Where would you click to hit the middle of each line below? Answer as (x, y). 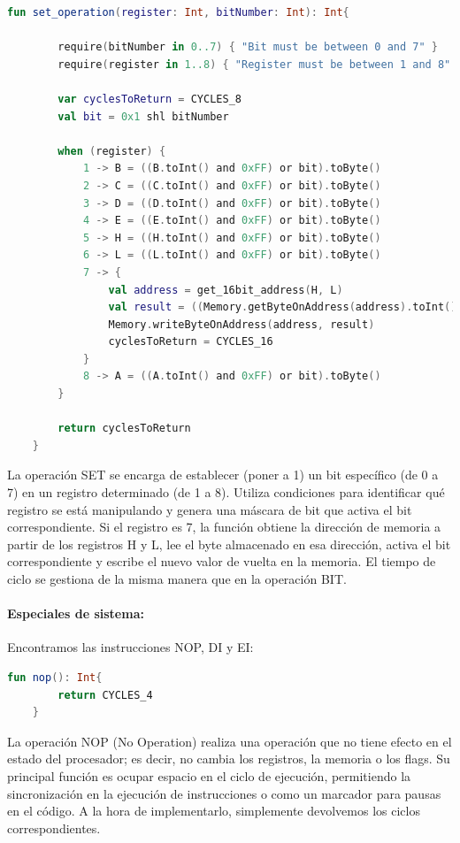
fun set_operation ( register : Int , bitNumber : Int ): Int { (178, 12)
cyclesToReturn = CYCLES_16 (191, 342)
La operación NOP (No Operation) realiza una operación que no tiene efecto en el (230, 741)
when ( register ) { (112, 151)
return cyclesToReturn (124, 429)
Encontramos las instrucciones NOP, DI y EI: (130, 647)
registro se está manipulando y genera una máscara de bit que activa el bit (210, 509)
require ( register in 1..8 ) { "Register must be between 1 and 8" (254, 64)
